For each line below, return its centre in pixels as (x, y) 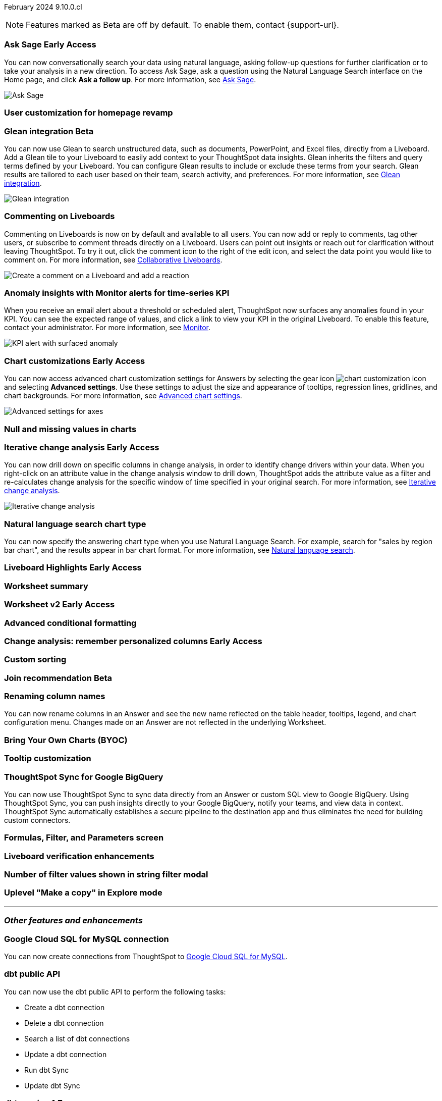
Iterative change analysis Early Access (82, 447)
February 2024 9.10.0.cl (43, 7)
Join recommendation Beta (58, 678)
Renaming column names (55, 696)
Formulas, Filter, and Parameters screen (84, 838)
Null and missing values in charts (70, 429)
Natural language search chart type (75, 524)
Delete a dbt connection (64, 1023)
